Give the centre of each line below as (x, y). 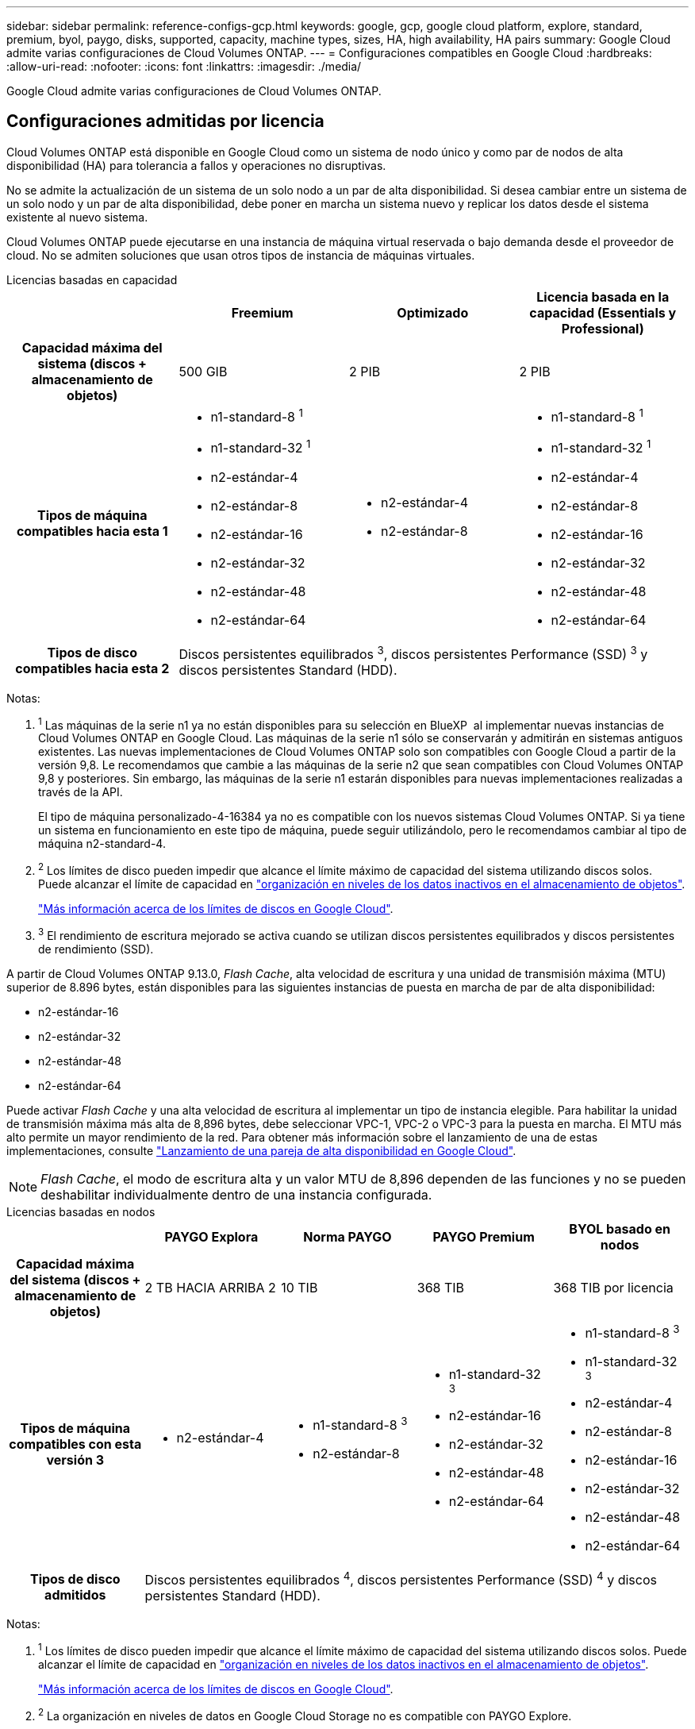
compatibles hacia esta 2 (92, 669)
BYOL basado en (620, 1228)
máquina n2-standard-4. (102, 844)
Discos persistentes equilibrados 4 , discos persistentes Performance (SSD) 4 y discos (401, 1579)
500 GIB (203, 371)
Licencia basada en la (603, 297)
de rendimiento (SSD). (96, 949)
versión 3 (75, 1460)
